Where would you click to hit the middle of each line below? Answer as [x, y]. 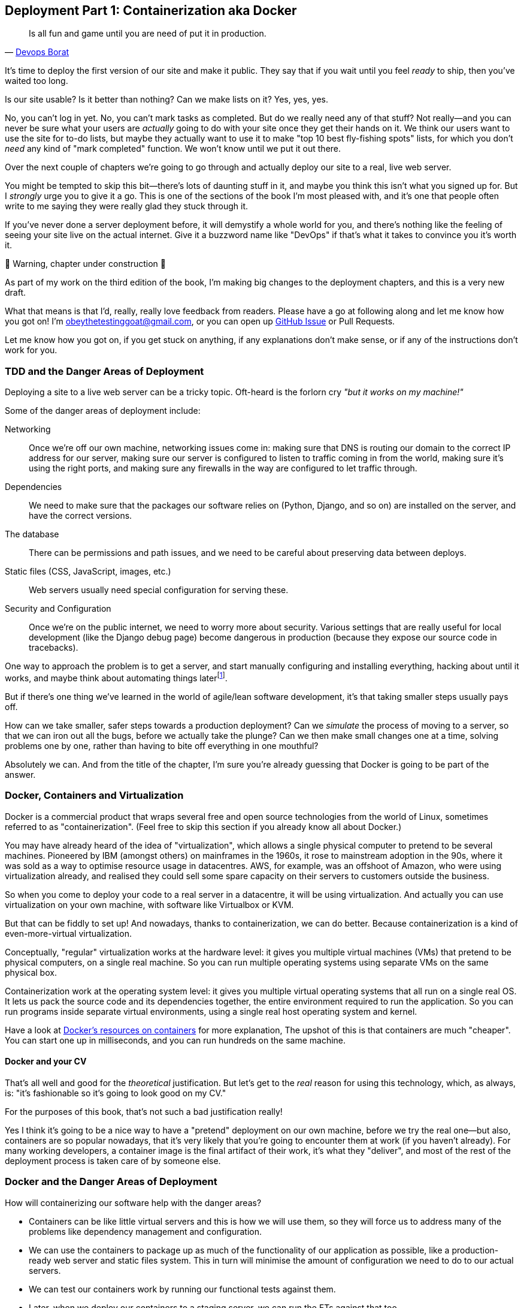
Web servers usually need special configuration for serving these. [159, 590]
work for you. [31, 350]
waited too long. [37, 81]
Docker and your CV [46, 1062]
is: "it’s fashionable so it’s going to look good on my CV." [116, 1093]
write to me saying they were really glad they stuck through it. [127, 206]
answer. [20, 774]
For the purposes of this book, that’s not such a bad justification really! [144, 1111]
